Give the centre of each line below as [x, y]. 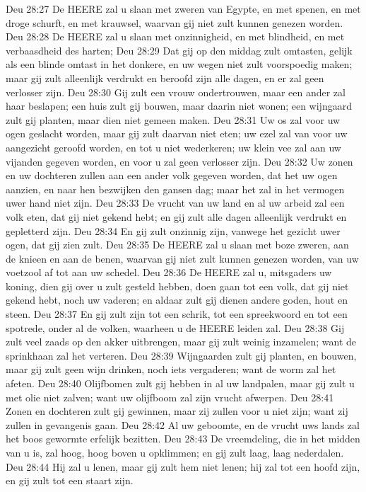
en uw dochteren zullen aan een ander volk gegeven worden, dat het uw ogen [172, 175]
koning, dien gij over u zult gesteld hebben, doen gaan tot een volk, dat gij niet [177, 286]
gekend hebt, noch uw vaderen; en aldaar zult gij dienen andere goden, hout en [177, 300]
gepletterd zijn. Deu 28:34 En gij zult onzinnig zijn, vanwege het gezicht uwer [173, 230]
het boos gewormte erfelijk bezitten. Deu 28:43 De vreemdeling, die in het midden [183, 439]
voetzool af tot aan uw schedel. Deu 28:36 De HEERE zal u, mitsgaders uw [169, 272]
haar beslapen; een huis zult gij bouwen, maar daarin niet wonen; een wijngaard [179, 106]
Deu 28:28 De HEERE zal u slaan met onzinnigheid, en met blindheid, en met [175, 36]
